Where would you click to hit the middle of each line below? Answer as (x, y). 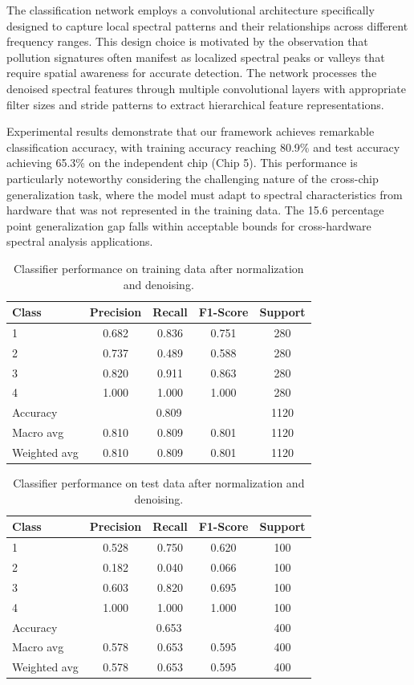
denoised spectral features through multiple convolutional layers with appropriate (206, 88)
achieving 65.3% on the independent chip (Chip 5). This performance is (182, 163)
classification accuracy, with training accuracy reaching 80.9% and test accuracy (203, 147)
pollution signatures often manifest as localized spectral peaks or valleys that (196, 57)
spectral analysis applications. (80, 241)
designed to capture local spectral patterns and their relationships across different (207, 25)
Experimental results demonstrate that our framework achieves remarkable (191, 131)
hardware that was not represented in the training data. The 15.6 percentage (195, 210)
